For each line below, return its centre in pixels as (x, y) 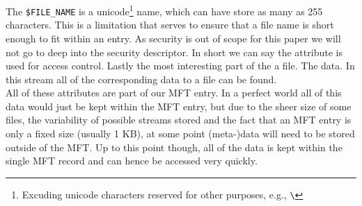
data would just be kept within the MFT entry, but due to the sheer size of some (179, 106)
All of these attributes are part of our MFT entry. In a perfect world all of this (174, 93)
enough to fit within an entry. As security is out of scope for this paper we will (173, 38)
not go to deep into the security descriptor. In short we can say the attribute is (174, 52)
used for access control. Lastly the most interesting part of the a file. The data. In (180, 66)
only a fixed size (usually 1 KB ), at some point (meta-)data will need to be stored (180, 134)
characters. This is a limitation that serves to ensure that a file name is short (170, 25)
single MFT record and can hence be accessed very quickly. (132, 161)
